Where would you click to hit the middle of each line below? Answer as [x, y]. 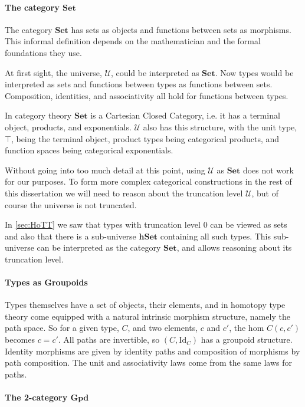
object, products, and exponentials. [68, 127]
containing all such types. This [216, 236]
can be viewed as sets [249, 224]
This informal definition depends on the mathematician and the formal [133, 41]
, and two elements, [163, 328]
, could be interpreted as [155, 72]
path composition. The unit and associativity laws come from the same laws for [149, 362]
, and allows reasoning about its [234, 247]
